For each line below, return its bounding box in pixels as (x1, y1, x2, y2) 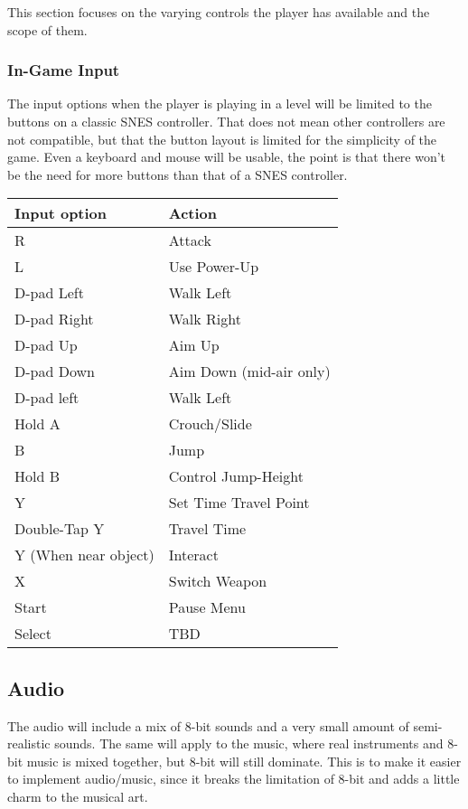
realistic (7, 734, 51, 753)
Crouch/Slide (168, 413, 252, 435)
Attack (168, 230, 211, 251)
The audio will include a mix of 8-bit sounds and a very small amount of (7, 716, 409, 735)
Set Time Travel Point (168, 492, 310, 513)
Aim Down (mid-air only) (168, 361, 331, 382)
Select (14, 623, 51, 644)
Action (168, 202, 217, 224)
